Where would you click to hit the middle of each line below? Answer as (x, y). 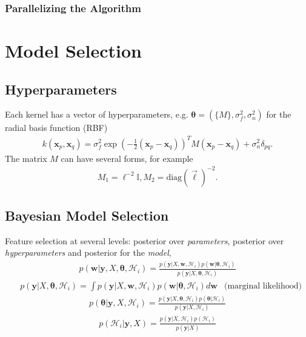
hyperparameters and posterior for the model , (88, 252)
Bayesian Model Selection (87, 215)
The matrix (26, 158)
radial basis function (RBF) (56, 128)
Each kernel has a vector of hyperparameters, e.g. (97, 114)
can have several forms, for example (127, 158)
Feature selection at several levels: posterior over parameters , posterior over (145, 240)
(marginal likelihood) (263, 286)
